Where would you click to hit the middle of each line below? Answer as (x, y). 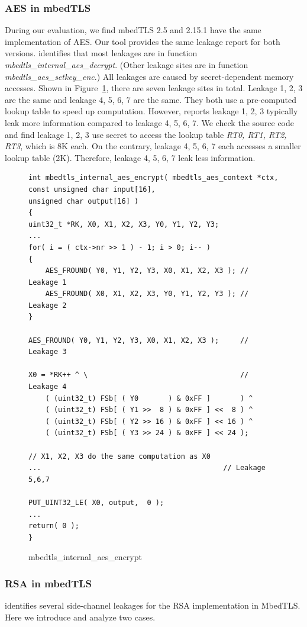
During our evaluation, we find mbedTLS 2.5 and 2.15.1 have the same (133, 30)
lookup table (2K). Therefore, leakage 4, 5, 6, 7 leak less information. (130, 157)
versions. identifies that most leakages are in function (101, 53)
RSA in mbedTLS (49, 583)
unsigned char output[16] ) (84, 201)
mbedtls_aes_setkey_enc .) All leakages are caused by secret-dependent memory (149, 76)
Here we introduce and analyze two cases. (80, 617)
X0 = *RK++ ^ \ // (139, 375)
